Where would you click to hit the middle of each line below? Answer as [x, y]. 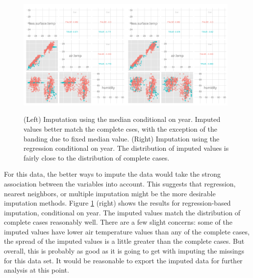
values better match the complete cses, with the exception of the [120, 128]
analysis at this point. [37, 270]
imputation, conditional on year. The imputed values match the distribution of [122, 212]
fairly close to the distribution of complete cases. [97, 157]
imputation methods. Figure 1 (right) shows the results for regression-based [117, 203]
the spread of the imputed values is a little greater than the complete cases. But [124, 241]
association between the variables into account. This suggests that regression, [120, 183]
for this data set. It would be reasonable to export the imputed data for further [123, 260]
